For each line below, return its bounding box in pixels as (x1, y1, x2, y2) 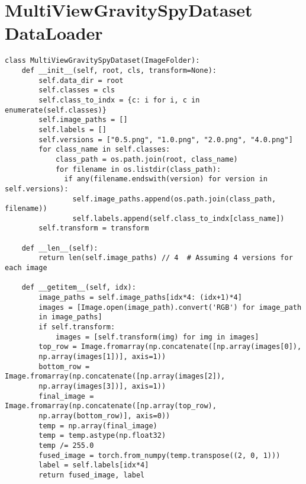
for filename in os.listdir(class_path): (55, 165, 221, 174)
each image (5, 264, 47, 273)
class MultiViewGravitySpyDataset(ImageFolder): (5, 56, 200, 65)
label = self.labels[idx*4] (38, 461, 149, 470)
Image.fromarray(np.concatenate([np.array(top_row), (5, 402, 217, 411)
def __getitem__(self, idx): (21, 283, 136, 292)
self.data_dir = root (38, 76, 124, 85)
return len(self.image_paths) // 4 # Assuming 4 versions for (38, 254, 293, 262)
